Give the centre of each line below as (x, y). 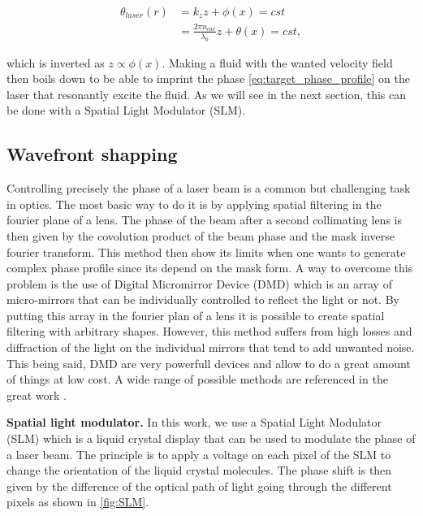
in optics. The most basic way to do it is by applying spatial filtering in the (194, 204)
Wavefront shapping (92, 154)
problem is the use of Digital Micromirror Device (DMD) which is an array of (199, 283)
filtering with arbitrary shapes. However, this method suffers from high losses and (209, 331)
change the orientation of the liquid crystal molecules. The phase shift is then (199, 470)
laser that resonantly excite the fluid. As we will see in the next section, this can (207, 94)
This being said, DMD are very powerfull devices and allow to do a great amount (209, 363)
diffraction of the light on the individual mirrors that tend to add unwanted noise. (211, 347)
